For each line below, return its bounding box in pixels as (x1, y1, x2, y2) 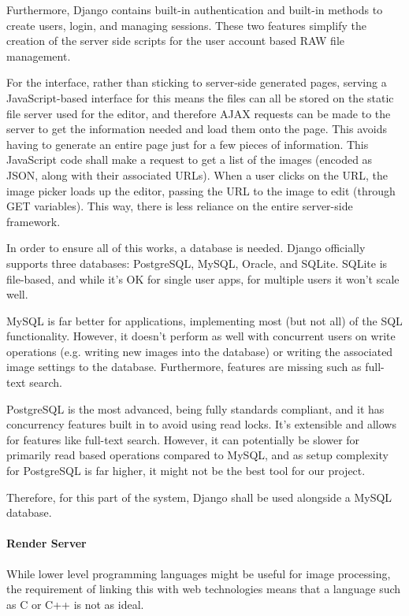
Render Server (6, 535, 87, 551)
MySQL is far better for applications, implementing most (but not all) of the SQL (6, 312, 403, 328)
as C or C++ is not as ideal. (6, 596, 144, 612)
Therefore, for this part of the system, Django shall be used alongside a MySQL (6, 488, 392, 505)
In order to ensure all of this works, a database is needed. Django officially (6, 239, 366, 256)
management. (6, 47, 71, 64)
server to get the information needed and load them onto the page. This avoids (6, 121, 387, 137)
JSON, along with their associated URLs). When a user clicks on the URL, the (6, 166, 389, 183)
